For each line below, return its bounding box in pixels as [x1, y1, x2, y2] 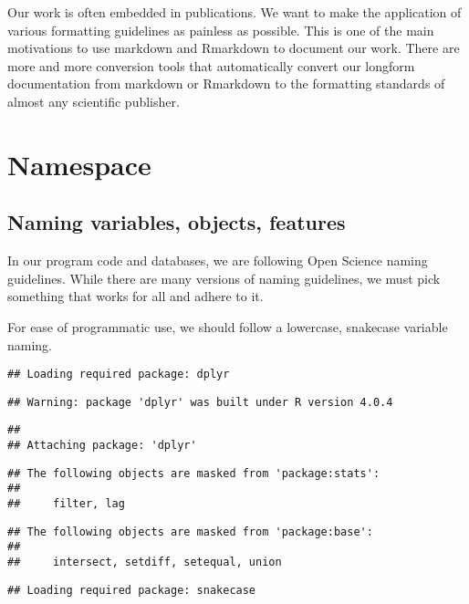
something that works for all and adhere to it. [7, 286, 264, 306]
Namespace [7, 145, 151, 182]
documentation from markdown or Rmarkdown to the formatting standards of [7, 74, 445, 93]
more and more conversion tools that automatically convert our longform [7, 56, 415, 75]
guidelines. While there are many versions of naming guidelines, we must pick [7, 268, 441, 287]
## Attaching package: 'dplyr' [7, 439, 197, 453]
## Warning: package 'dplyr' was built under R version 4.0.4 [7, 395, 393, 409]
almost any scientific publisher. [7, 91, 180, 110]
